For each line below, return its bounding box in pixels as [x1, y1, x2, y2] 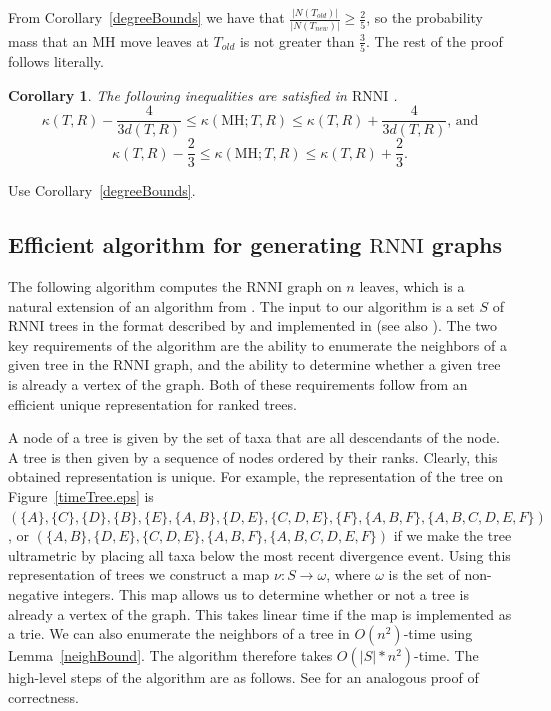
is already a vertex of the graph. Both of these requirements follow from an [8, 374, 468, 395]
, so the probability [366, 7, 483, 28]
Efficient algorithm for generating [8, 229, 362, 260]
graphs [431, 229, 503, 260]
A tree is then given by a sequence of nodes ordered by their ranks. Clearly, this [8, 446, 498, 467]
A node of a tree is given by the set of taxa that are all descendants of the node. [8, 427, 500, 448]
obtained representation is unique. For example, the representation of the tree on [8, 466, 503, 487]
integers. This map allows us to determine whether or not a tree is [63, 583, 469, 604]
